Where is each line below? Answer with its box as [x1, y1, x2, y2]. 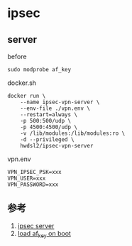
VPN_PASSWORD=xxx [7, 181, 59, 188]
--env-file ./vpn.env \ [20, 105, 91, 112]
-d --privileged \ [20, 136, 75, 143]
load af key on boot [17, 229, 71, 240]
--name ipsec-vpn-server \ [20, 98, 100, 106]
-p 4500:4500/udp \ [20, 123, 78, 130]
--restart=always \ [20, 111, 78, 118]
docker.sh [7, 78, 37, 87]
